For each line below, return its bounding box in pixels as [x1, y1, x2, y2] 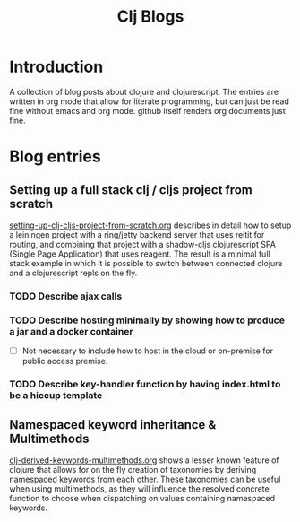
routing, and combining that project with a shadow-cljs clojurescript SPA [9, 239, 276, 249]
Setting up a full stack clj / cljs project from [9, 182, 253, 197]
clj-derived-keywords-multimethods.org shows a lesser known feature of [9, 455, 279, 465]
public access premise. [21, 356, 108, 367]
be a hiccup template [9, 389, 103, 402]
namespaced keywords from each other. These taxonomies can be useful [9, 474, 281, 484]
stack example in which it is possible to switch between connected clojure [9, 257, 283, 268]
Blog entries [9, 146, 101, 167]
